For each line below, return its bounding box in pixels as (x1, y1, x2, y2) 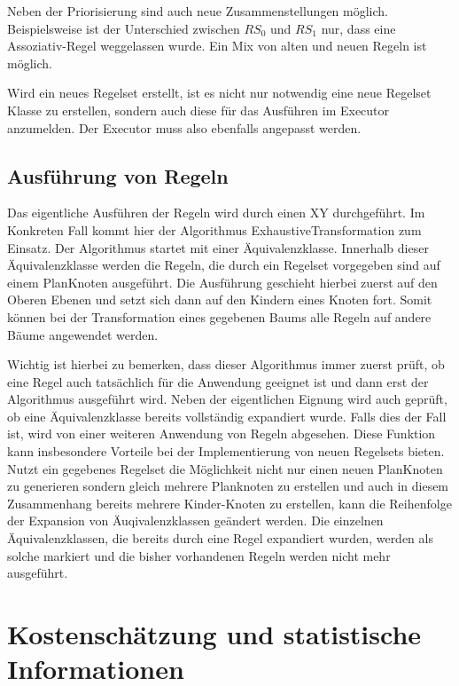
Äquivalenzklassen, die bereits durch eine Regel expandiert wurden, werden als (7, 529, 433, 548)
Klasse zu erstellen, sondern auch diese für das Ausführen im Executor (7, 100, 390, 119)
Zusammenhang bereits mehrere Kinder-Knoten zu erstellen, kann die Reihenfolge (7, 493, 452, 512)
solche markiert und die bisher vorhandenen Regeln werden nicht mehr (7, 546, 391, 564)
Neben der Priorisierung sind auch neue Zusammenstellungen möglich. (7, 2, 389, 20)
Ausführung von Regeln (7, 162, 229, 189)
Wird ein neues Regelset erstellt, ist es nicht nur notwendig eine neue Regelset (7, 83, 432, 102)
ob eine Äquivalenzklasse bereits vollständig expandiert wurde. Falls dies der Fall (7, 406, 447, 425)
